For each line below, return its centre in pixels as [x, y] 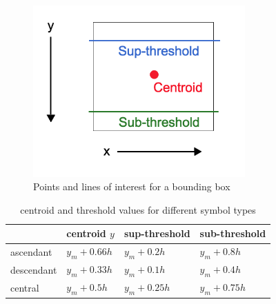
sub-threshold [233, 233]
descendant [34, 269]
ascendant [31, 251]
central [25, 287]
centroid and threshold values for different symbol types [138, 209]
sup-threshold [157, 233]
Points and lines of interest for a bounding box [132, 186]
